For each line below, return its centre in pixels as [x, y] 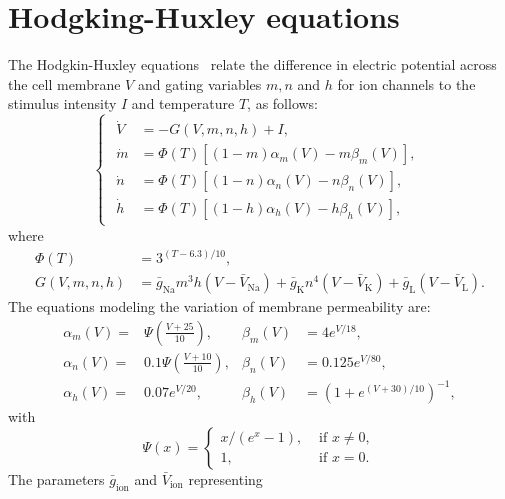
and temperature [183, 103]
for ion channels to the [406, 83]
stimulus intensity [62, 103]
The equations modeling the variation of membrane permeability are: [219, 306]
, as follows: [283, 103]
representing [225, 478]
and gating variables [199, 83]
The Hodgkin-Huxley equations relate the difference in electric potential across [252, 64]
